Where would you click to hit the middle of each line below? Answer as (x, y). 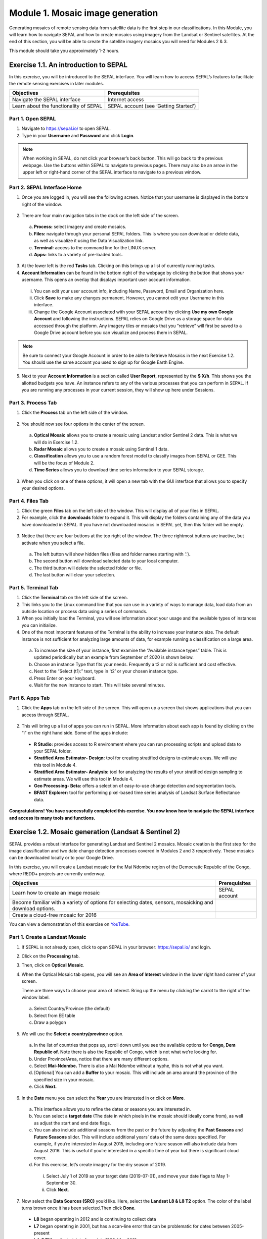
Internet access (126, 100)
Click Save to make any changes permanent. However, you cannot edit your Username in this (129, 298)
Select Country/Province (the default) (72, 1009)
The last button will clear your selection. (75, 575)
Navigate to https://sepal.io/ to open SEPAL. (66, 128)
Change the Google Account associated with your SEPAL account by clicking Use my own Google (134, 312)
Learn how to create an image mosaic (56, 893)
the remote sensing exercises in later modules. (57, 84)
